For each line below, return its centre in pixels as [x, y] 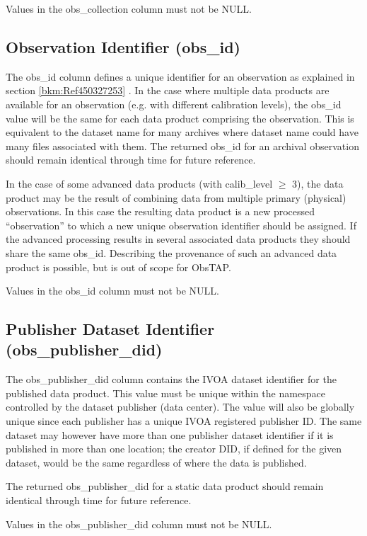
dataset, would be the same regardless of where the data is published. [156, 462]
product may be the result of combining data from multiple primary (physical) [176, 197]
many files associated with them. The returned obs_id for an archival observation [182, 146]
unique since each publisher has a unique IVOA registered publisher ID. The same [184, 421]
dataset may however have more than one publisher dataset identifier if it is [170, 434]
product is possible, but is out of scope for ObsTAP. [118, 267]
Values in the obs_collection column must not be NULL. [129, 8]
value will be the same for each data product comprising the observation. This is [180, 118]
